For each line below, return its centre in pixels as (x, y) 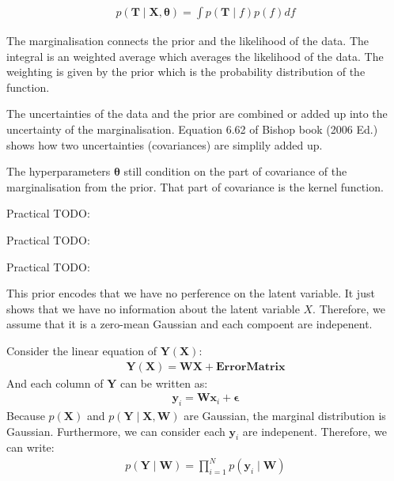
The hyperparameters (59, 171)
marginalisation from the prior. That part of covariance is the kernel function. (195, 186)
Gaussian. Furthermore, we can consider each (116, 431)
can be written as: (164, 383)
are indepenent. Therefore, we (314, 431)
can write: (30, 447)
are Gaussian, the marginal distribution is (285, 415)
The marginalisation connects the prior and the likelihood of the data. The (188, 41)
